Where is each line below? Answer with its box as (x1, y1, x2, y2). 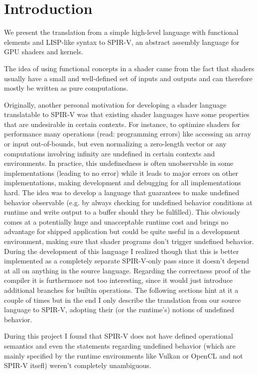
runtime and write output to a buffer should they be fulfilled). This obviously (4, 207, 241, 217)
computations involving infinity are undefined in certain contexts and (4, 148, 215, 158)
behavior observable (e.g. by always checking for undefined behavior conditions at (4, 197, 253, 207)
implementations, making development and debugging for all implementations (4, 177, 241, 188)
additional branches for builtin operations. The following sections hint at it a (4, 284, 239, 295)
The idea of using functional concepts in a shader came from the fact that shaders (4, 63, 255, 73)
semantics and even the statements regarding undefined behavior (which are (4, 340, 236, 351)
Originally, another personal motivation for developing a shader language (4, 99, 227, 110)
